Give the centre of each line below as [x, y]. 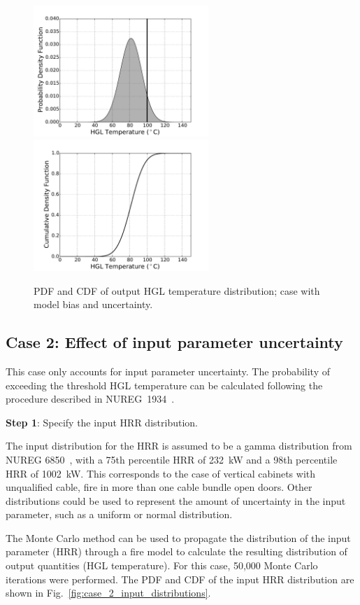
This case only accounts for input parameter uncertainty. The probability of [168, 371]
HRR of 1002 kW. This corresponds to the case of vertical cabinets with [161, 473]
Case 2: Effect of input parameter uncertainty [174, 342]
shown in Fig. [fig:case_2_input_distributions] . [108, 593]
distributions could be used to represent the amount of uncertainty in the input [176, 500]
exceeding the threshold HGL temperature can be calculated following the [164, 385]
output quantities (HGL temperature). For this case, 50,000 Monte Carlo [162, 565]
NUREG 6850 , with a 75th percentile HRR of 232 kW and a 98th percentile [172, 459]
